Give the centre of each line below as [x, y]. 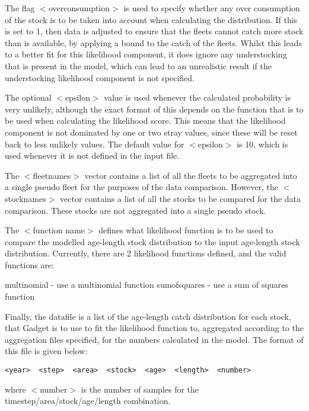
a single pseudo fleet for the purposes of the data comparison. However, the [141, 187]
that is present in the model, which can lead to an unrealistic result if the [138, 65]
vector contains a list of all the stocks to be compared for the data [181, 198]
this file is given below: [46, 351]
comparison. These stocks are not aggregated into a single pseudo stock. [136, 210]
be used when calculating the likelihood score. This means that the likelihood [145, 121]
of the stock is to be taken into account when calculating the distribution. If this [151, 19]
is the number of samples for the [140, 389]
